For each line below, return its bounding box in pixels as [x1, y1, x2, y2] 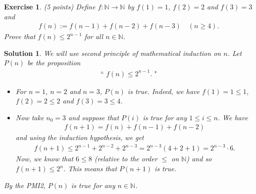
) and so [186, 153, 212, 164]
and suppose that [68, 112, 119, 122]
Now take [15, 112, 44, 122]
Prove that [4, 31, 36, 42]
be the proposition [27, 57, 81, 68]
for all [84, 31, 103, 42]
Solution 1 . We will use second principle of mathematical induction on [4, 48, 221, 58]
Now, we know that [15, 153, 74, 164]
